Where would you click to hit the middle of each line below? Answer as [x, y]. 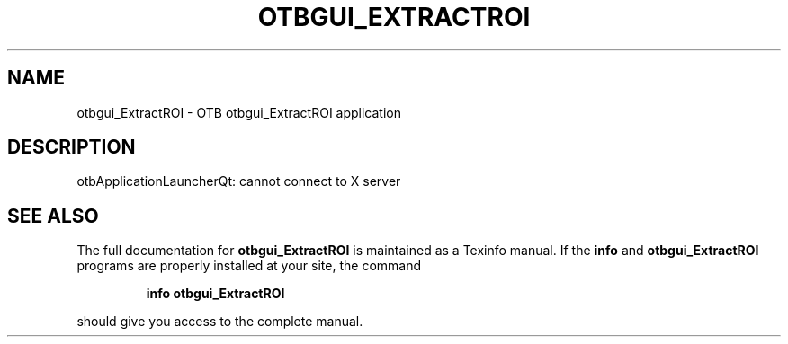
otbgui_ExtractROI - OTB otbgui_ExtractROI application [239, 112]
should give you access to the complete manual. [220, 322]
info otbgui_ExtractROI [215, 294]
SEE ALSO [53, 216]
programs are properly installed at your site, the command [249, 266]
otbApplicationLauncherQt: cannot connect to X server [239, 181]
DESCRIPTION [72, 147]
